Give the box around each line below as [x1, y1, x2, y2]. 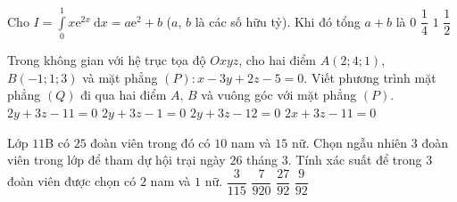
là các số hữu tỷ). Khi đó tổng [195, 12, 361, 30]
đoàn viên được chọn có [7, 172, 137, 190]
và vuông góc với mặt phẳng [201, 85, 357, 104]
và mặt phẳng [82, 68, 158, 86]
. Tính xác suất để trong [287, 150, 422, 169]
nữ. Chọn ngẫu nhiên [291, 133, 408, 151]
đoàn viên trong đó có [90, 133, 211, 151]
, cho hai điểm [238, 51, 317, 69]
